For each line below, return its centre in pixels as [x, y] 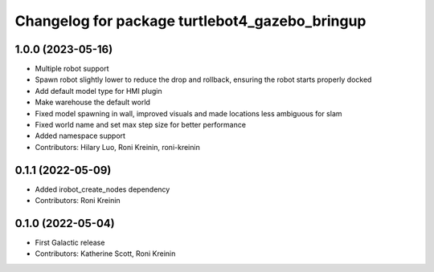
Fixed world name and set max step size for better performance [141, 125]
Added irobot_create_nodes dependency [102, 189]
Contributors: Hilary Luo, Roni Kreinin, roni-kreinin [117, 147]
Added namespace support [80, 136]
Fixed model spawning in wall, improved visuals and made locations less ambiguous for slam [188, 113]
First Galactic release [70, 242]
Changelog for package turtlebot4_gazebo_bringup [190, 21]
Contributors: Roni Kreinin [78, 201]
